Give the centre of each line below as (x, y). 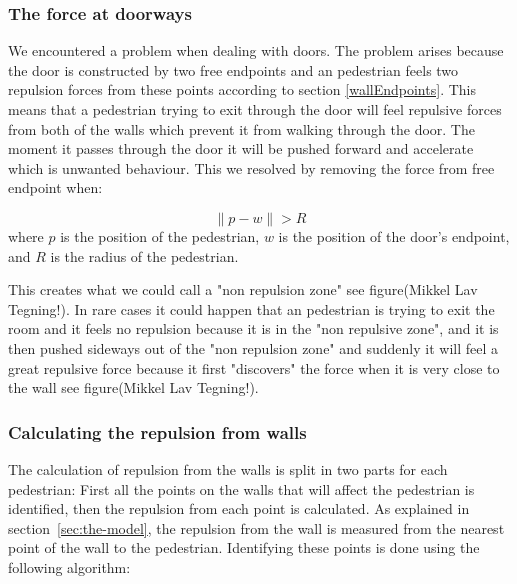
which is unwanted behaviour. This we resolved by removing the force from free (251, 167)
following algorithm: (69, 566)
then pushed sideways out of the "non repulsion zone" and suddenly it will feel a (253, 347)
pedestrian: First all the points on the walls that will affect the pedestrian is (241, 488)
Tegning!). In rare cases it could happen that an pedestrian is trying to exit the (251, 308)
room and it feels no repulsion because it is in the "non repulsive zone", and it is (253, 328)
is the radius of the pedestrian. (144, 255)
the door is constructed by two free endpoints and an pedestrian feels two (233, 69)
